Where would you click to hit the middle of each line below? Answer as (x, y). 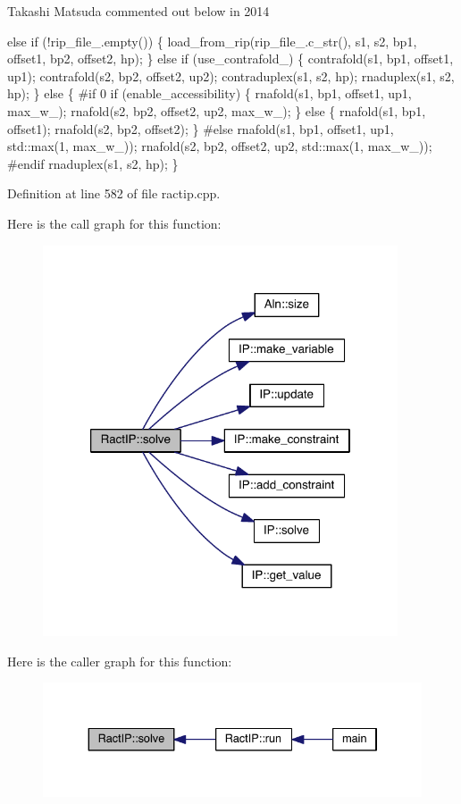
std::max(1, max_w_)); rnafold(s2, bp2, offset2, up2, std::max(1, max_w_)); (220, 146)
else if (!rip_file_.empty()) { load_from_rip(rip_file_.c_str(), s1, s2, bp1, (212, 41)
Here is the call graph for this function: (114, 223)
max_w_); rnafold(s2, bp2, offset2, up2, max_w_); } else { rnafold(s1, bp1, (217, 110)
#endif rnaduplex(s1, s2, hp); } (93, 163)
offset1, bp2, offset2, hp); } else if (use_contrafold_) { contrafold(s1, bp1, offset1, (230, 59)
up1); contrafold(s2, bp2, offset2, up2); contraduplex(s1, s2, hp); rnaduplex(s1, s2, (231, 75)
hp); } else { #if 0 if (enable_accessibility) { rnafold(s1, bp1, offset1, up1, (210, 93)
